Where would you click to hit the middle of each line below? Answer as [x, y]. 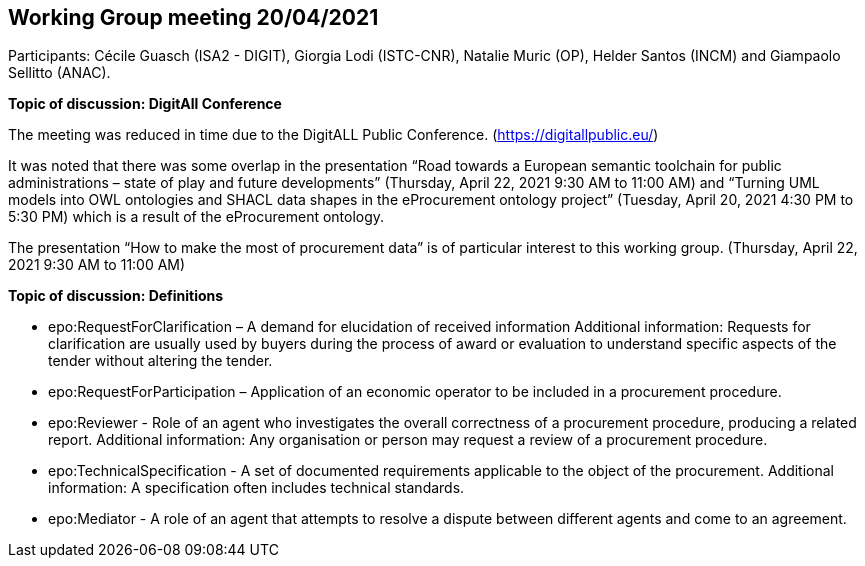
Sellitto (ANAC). [59, 73]
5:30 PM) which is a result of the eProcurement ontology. [196, 217]
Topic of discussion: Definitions [116, 296]
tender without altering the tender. [160, 361]
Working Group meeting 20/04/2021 [193, 17]
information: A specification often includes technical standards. [256, 488]
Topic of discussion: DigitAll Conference [145, 104]
